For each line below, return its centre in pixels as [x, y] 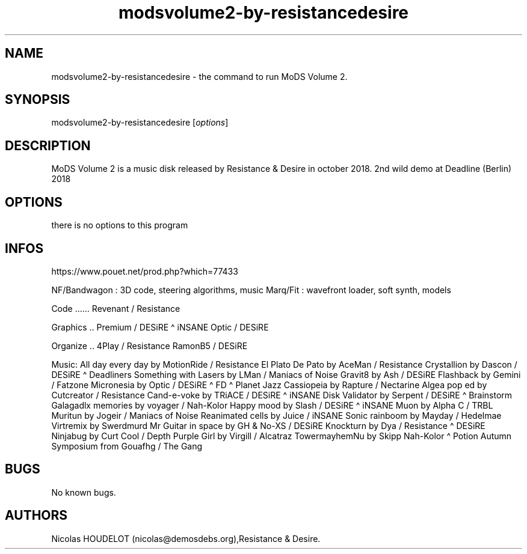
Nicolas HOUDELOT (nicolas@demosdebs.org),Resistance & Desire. [186, 538]
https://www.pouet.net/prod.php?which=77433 [145, 271]
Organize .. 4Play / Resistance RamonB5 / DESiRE [149, 345]
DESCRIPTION [48, 145]
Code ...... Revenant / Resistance [116, 308]
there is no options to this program [120, 225]
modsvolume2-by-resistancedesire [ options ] [140, 123]
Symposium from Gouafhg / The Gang [127, 446]
